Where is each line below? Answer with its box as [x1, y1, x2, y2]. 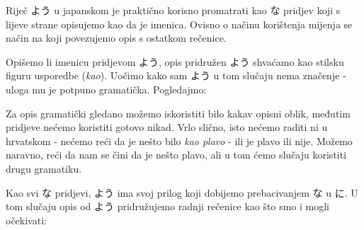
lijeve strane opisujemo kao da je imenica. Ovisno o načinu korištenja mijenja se [6, 16, 353, 31]
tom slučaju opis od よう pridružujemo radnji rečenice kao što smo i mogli [6, 199, 330, 214]
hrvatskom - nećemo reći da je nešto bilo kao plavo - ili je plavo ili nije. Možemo [6, 133, 353, 148]
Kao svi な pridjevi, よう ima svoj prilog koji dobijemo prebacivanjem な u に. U [6, 185, 358, 200]
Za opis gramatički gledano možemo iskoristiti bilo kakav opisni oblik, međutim [6, 105, 351, 120]
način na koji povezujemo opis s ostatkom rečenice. [6, 30, 227, 45]
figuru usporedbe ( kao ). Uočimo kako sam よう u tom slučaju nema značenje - [6, 68, 346, 83]
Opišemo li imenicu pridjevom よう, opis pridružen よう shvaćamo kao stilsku [6, 54, 344, 69]
